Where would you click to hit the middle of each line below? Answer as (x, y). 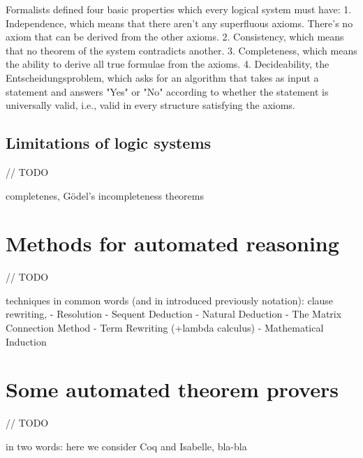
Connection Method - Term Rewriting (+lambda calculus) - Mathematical (165, 328)
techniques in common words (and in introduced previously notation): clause (170, 300)
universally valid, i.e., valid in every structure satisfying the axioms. (150, 105)
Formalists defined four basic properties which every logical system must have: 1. (179, 9)
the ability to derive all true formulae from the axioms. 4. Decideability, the (168, 64)
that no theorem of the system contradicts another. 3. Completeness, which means (181, 50)
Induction (26, 341)
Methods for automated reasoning (172, 243)
